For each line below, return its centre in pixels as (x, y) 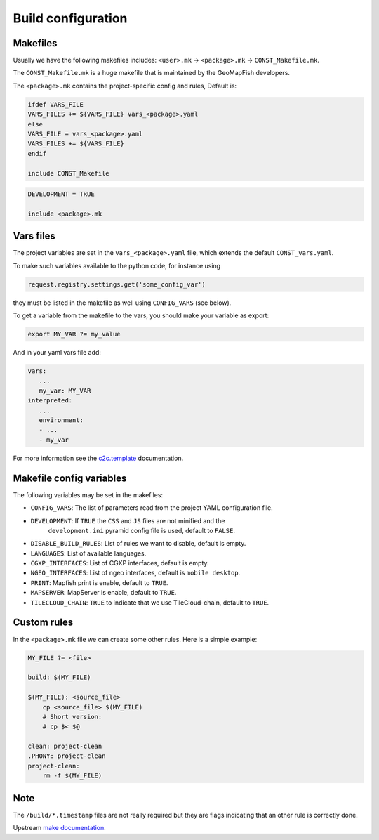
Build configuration (70, 18)
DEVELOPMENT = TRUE (61, 194)
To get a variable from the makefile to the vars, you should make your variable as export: (141, 315)
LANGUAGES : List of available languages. (88, 553)
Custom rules (43, 623)
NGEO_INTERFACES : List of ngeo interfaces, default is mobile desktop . (135, 573)
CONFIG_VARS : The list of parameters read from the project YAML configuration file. (152, 508)
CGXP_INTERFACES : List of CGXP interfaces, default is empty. (120, 563)
